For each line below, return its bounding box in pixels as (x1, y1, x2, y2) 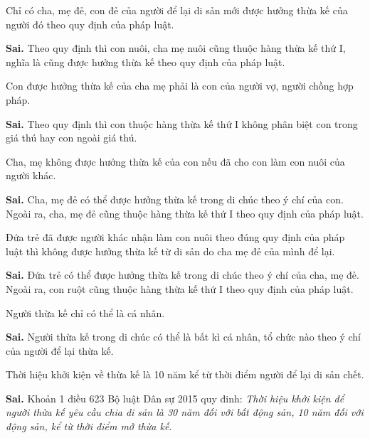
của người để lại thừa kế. (6, 343, 114, 358)
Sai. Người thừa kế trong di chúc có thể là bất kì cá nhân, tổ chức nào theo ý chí (6, 329, 361, 344)
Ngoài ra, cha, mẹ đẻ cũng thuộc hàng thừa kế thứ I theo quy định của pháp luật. (6, 205, 364, 220)
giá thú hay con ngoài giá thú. (6, 130, 137, 145)
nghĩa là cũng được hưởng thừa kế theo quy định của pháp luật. (6, 54, 285, 69)
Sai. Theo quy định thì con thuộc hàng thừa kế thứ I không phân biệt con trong (6, 116, 358, 131)
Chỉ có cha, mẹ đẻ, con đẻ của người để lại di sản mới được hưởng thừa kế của (6, 3, 348, 17)
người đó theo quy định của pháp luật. (6, 16, 174, 31)
